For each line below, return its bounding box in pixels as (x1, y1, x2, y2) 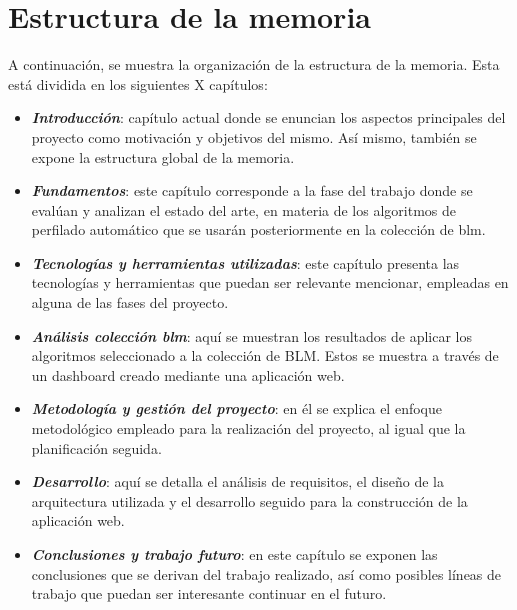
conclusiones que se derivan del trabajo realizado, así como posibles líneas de (31, 563, 502, 584)
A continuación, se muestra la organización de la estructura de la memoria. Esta (8, 54, 500, 75)
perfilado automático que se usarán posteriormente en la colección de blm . (31, 219, 486, 240)
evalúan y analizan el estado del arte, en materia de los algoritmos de (31, 199, 456, 220)
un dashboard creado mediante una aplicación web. (31, 364, 345, 385)
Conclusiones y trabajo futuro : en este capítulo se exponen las (31, 544, 438, 564)
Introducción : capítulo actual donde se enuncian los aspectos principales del (31, 107, 506, 128)
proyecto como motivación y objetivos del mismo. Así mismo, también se (31, 126, 477, 147)
